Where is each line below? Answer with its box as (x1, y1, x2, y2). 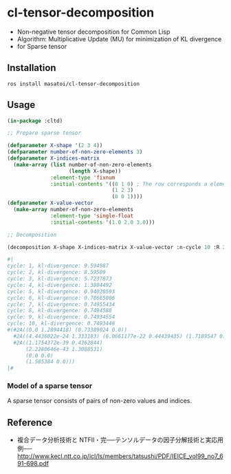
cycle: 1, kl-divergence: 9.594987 (7, 263, 109, 270)
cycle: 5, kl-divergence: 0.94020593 (7, 288, 115, 295)
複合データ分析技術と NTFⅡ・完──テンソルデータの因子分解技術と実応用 (16, 435, 223, 444)
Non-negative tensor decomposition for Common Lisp (16, 28, 170, 36)
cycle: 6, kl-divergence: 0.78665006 (7, 294, 115, 301)
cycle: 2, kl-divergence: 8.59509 (7, 269, 107, 276)
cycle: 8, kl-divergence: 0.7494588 (7, 308, 112, 314)
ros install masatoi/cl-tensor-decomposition (7, 80, 140, 87)
